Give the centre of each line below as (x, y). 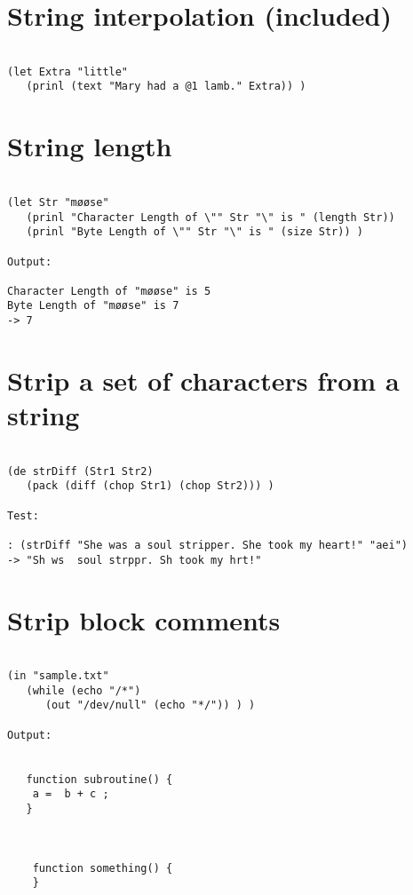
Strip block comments (144, 619)
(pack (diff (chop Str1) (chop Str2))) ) (150, 486)
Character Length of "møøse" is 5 (109, 291)
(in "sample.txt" (58, 676)
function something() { (103, 868)
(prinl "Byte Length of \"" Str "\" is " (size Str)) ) (195, 232)
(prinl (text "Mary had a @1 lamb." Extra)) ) (166, 87)
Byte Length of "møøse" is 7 (93, 306)
